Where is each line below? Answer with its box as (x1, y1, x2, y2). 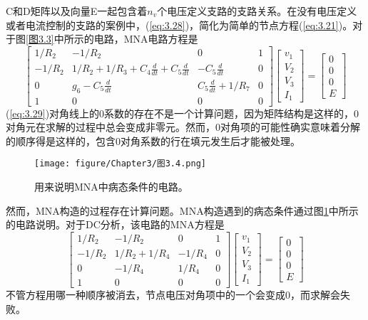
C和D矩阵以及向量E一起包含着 (6, 4, 148, 18)
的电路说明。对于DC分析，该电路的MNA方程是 (6, 217, 225, 232)
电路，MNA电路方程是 (93, 31, 198, 46)
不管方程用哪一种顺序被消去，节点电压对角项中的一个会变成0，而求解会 (6, 287, 340, 302)
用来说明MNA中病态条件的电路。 (34, 179, 188, 193)
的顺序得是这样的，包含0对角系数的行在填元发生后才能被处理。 (6, 133, 300, 148)
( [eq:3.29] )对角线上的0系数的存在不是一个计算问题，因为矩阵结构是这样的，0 (6, 105, 359, 120)
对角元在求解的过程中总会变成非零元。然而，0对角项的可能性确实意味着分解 (6, 119, 360, 134)
